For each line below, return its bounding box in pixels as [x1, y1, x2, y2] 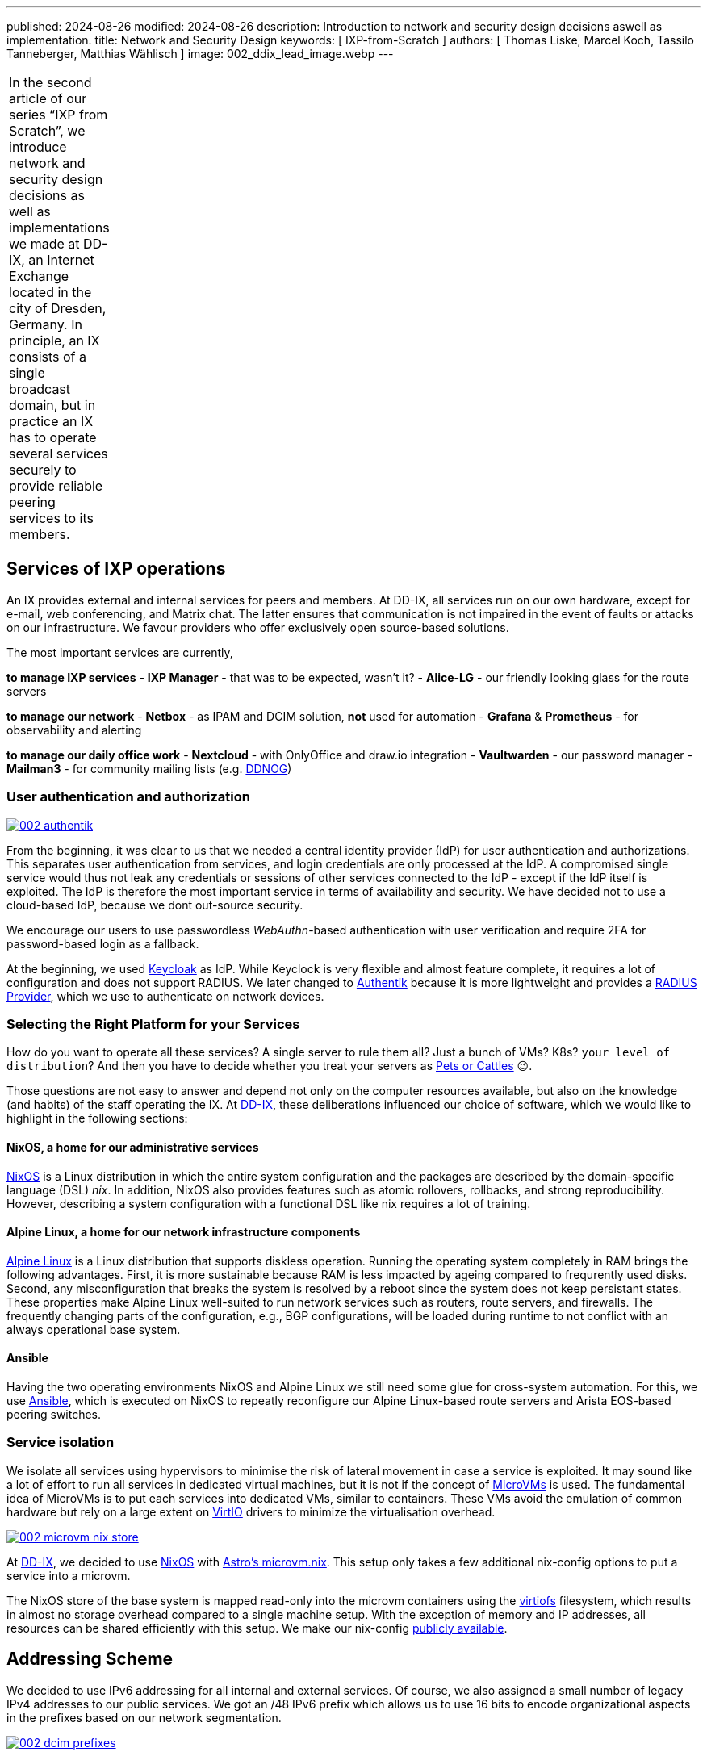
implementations [9, 219, 110, 236]
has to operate [9, 429, 97, 445]
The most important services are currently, [6, 645, 233, 659]
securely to [9, 462, 77, 478]
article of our [9, 90, 87, 107]
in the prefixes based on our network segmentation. [6, 1710, 282, 1725]
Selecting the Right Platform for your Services [6, 1015, 300, 1032]
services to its [9, 510, 94, 526]
